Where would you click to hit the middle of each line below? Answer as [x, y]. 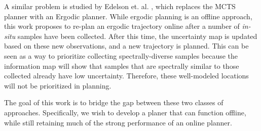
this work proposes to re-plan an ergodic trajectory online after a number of [122, 26]
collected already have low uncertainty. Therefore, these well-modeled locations [126, 76]
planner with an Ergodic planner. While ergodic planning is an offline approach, [128, 16]
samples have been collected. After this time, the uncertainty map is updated [137, 36]
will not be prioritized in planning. [58, 85]
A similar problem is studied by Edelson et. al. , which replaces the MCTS [120, 6]
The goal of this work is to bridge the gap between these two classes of [114, 102]
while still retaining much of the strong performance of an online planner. [118, 122]
